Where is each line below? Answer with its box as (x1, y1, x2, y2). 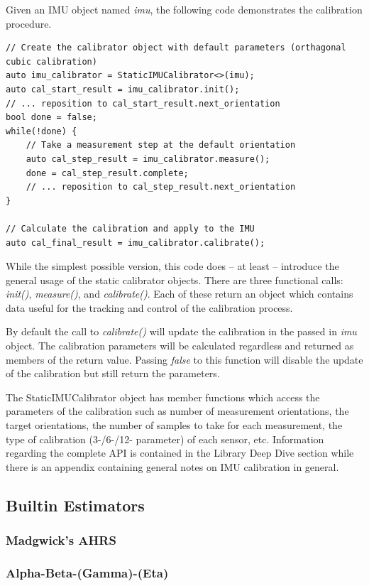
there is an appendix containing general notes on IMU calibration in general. (6, 459, 339, 474)
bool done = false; (6, 112, 97, 123)
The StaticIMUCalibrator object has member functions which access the (6, 389, 320, 404)
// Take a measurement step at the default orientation (26, 140, 296, 151)
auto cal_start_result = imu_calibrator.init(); (6, 84, 240, 94)
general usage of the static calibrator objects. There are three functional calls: (6, 272, 343, 287)
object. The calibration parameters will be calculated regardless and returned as (6, 338, 354, 353)
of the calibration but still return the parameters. (6, 366, 220, 381)
